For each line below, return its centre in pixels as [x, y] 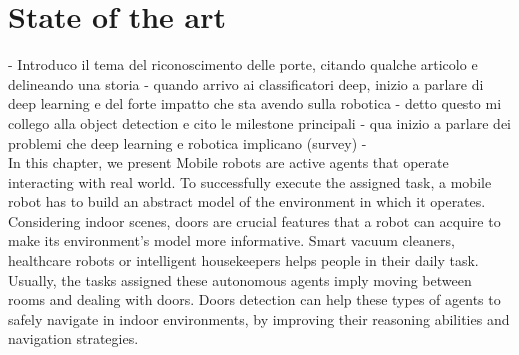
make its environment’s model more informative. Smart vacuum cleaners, [231, 240]
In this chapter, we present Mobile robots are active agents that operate [228, 162]
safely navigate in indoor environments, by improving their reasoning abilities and [259, 318]
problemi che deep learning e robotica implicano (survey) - [187, 142]
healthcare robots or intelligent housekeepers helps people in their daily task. [243, 260]
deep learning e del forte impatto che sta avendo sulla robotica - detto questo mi [255, 103]
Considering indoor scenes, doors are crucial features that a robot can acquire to [254, 220]
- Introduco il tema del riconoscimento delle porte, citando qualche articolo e [243, 64]
